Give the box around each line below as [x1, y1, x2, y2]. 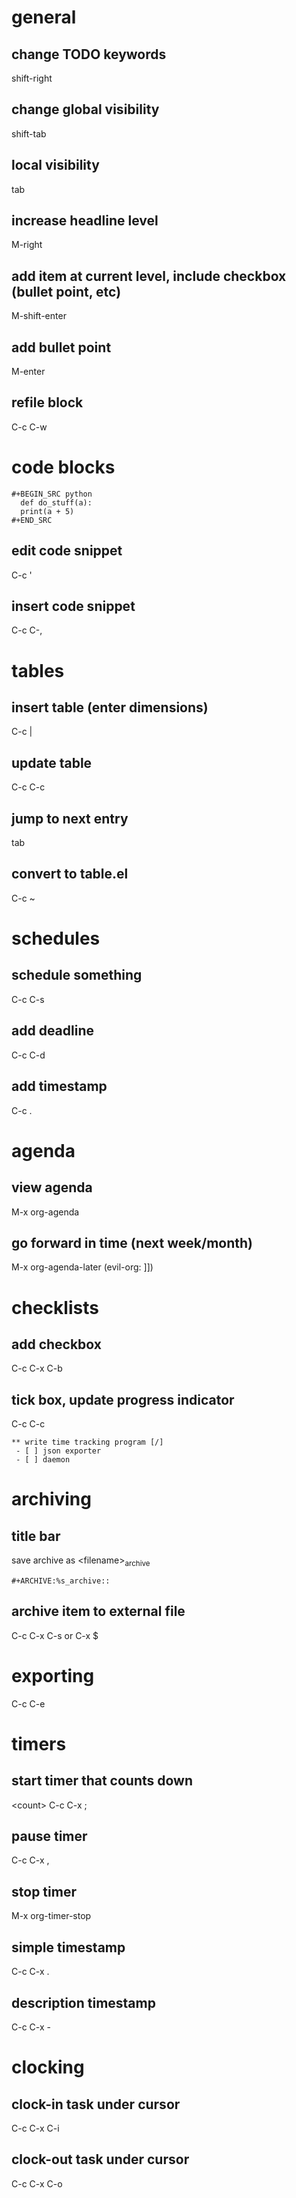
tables [11, 659, 65, 682]
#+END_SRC [11, 515, 53, 525]
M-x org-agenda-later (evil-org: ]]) [11, 1261, 154, 1273]
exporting [11, 1664, 95, 1687]
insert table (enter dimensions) [11, 699, 209, 716]
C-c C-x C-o [11, 2177, 63, 2190]
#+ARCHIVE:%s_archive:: [11, 1576, 111, 1586]
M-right [11, 239, 43, 251]
